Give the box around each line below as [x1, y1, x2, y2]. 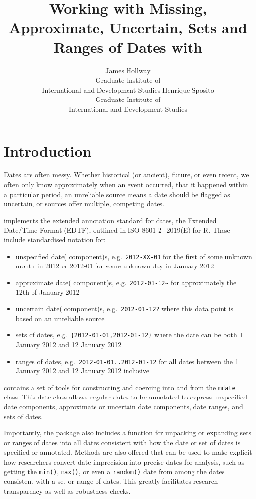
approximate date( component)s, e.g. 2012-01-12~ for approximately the [15, 277, 237, 287]
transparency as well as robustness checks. [4, 485, 131, 496]
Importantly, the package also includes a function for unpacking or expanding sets [4, 428, 252, 438]
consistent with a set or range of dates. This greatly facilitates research [4, 476, 218, 486]
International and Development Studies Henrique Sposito [42, 84, 214, 95]
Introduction [4, 141, 92, 161]
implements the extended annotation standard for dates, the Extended [4, 215, 217, 225]
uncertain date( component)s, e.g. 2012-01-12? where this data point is [15, 303, 234, 314]
